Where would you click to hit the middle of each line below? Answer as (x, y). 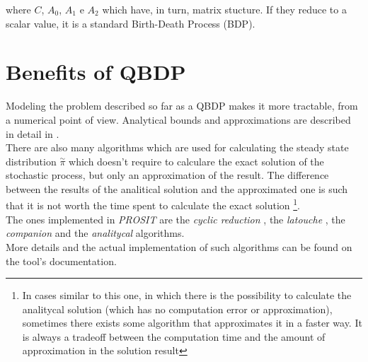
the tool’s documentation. (61, 261)
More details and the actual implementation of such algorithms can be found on (179, 246)
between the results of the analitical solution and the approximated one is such (177, 188)
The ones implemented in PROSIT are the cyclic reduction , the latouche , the (176, 219)
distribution (31, 161)
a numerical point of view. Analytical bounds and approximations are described (178, 119)
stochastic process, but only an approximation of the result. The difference (167, 175)
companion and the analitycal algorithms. (95, 233)
